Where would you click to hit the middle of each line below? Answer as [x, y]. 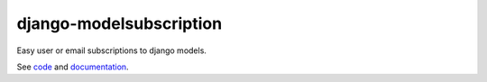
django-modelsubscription [119, 23]
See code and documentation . [73, 67]
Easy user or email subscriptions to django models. [112, 50]
